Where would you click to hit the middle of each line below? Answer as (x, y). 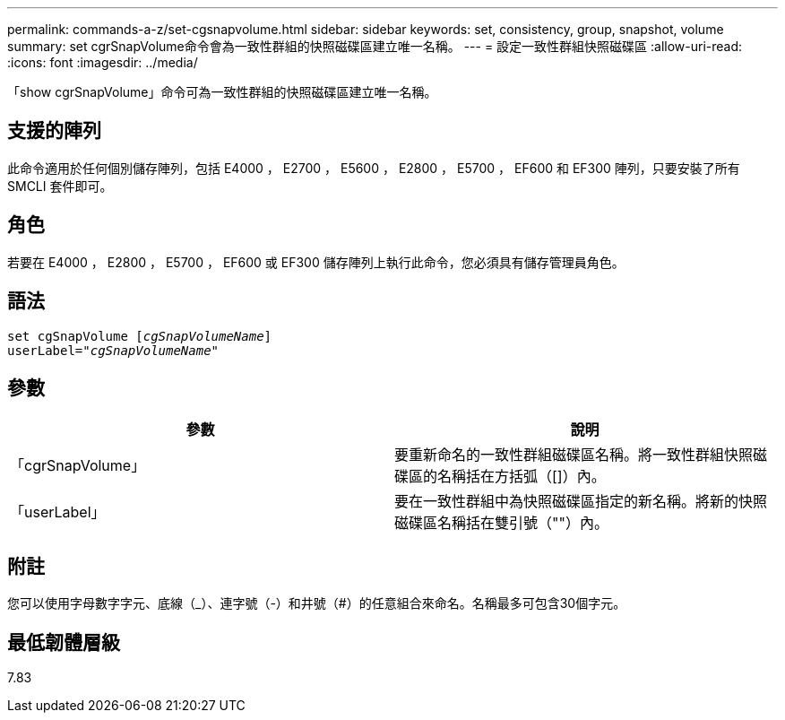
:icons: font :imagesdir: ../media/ (103, 62)
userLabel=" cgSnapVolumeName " (113, 350)
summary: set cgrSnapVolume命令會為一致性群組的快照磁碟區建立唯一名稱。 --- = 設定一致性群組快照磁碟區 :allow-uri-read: (375, 46)
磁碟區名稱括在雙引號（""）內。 (501, 523)
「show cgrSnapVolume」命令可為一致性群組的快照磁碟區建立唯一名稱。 (222, 92)
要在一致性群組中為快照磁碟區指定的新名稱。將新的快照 (581, 502)
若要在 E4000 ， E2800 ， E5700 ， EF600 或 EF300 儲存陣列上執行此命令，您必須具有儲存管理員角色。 (316, 262)
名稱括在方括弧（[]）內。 (522, 477)
